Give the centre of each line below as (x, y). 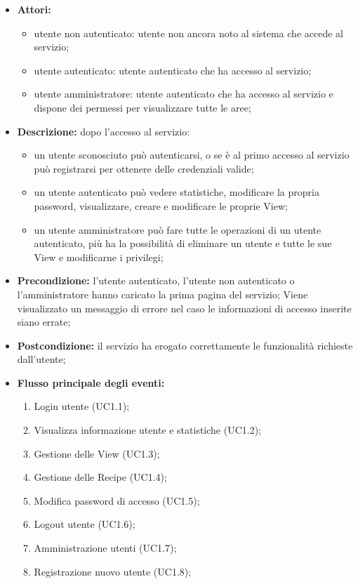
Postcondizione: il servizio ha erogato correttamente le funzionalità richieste (185, 345)
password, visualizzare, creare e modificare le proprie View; (161, 205)
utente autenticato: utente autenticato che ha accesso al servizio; (173, 70)
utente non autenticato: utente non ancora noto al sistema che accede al (188, 33)
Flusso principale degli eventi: (91, 382)
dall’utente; (41, 359)
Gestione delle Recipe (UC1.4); (100, 477)
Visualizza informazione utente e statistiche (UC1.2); (148, 430)
